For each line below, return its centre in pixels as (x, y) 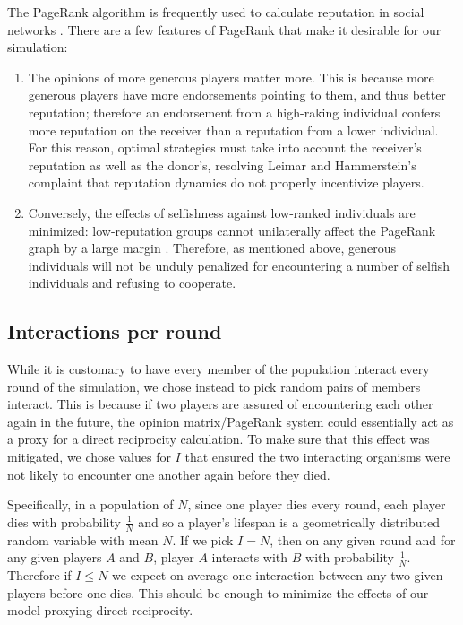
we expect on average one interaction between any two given (278, 575)
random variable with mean (83, 539)
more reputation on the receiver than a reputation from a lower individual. (233, 130)
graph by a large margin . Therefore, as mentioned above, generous (212, 248)
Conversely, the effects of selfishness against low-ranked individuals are (222, 212)
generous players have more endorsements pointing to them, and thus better (237, 95)
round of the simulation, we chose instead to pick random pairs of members (214, 386)
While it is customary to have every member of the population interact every (219, 369)
